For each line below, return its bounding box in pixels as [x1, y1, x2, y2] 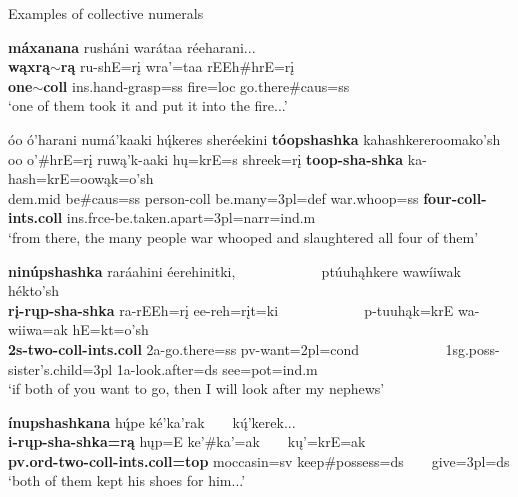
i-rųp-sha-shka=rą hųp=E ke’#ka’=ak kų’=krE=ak [8, 431, 366, 452]
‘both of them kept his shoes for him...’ [8, 470, 246, 491]
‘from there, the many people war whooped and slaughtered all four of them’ [8, 226, 479, 247]
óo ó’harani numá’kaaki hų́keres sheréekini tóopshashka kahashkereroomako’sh [8, 128, 501, 149]
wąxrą [8, 56, 50, 77]
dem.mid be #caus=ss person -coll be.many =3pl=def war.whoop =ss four [8, 187, 452, 208]
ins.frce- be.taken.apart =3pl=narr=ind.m [66, 207, 316, 228]
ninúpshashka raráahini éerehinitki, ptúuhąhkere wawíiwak [8, 260, 461, 281]
